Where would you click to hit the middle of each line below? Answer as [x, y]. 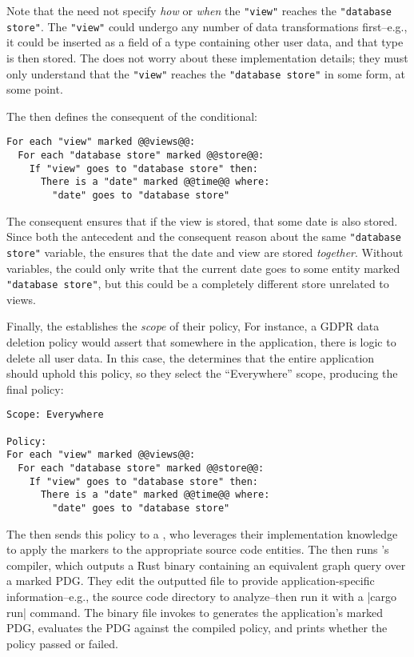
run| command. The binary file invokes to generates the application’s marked [195, 612]
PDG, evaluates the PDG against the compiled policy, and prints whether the [197, 628]
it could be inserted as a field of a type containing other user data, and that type [205, 42]
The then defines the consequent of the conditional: [132, 116]
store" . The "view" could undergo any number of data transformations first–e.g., [207, 26]
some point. [35, 89]
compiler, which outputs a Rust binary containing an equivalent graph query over [206, 565]
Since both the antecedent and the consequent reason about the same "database [204, 236]
